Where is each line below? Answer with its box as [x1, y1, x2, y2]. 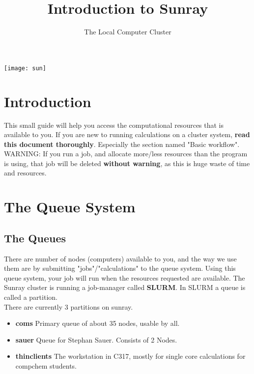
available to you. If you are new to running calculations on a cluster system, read [4, 129, 250, 140]
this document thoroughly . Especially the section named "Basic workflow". [4, 139, 240, 149]
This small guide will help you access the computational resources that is [4, 119, 224, 130]
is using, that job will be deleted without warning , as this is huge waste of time [4, 158, 250, 168]
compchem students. [15, 360, 77, 371]
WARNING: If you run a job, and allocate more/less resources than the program [4, 148, 248, 159]
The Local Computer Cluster [84, 27, 171, 37]
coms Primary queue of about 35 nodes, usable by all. [15, 318, 180, 328]
